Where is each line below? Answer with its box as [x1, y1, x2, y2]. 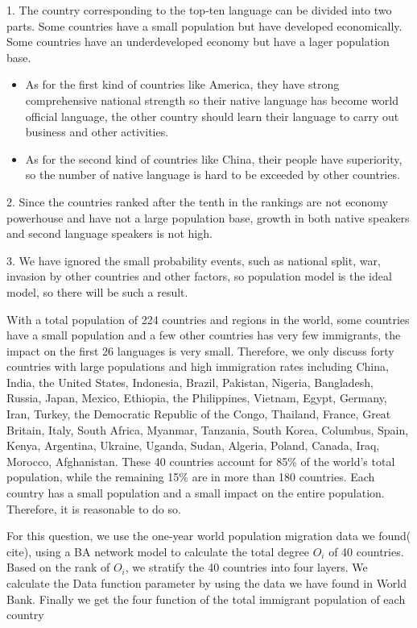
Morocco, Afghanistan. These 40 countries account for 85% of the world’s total [6, 452, 395, 469]
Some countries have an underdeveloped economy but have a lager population [6, 33, 390, 50]
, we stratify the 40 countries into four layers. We [125, 559, 368, 576]
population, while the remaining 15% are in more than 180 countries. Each [6, 468, 375, 485]
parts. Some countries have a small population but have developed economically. [6, 17, 403, 34]
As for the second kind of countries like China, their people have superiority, [25, 150, 403, 167]
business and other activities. [25, 123, 169, 140]
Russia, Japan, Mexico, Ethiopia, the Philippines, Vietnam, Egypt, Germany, [6, 389, 387, 406]
